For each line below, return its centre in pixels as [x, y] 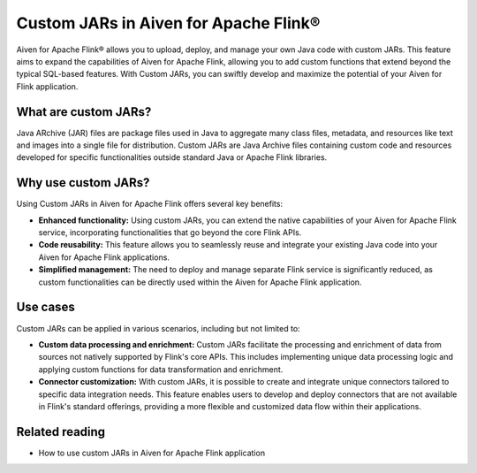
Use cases [45, 307]
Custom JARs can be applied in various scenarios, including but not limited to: [158, 328]
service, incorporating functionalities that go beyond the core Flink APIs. [170, 233]
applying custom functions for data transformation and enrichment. [161, 369]
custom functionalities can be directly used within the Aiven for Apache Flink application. [200, 282]
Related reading [61, 432]
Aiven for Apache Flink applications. [104, 257]
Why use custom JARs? [83, 183]
